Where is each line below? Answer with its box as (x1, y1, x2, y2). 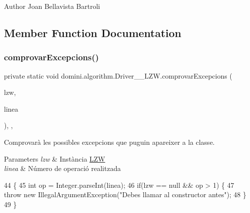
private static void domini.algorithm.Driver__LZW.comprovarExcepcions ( (4, 70, 232, 81)
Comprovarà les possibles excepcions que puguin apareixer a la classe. (4, 136, 215, 147)
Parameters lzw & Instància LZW (4, 153, 105, 164)
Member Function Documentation (4, 25, 182, 40)
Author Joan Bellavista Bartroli (4, 1, 100, 11)
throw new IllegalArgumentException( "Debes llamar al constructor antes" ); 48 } (4, 189, 247, 200)
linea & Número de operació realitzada (4, 163, 121, 173)
